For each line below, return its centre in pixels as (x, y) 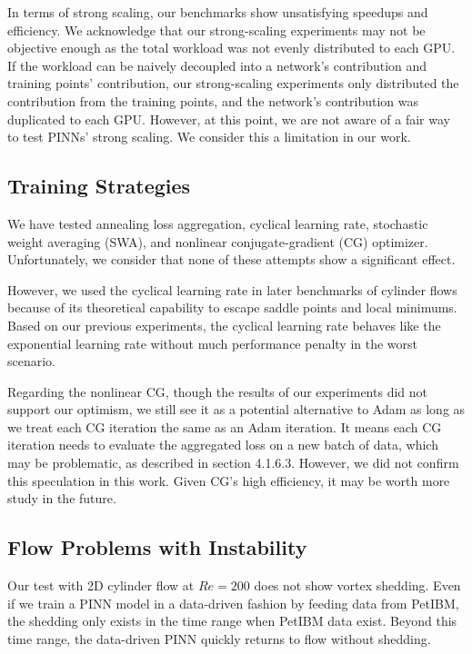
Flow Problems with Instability (157, 547)
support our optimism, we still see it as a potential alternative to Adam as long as (236, 409)
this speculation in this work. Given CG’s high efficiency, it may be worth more (229, 480)
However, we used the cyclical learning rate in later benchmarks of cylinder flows (232, 289)
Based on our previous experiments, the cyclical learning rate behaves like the (224, 325)
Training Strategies (99, 186)
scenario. (32, 361)
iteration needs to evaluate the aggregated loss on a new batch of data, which (223, 445)
